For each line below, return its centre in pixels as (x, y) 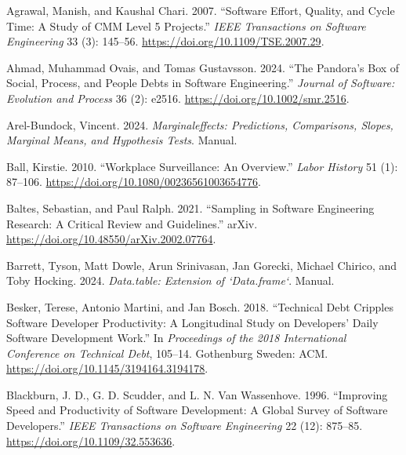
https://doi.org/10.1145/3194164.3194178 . (107, 368)
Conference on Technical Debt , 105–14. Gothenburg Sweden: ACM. (167, 353)
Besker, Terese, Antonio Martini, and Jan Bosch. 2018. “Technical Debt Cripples (200, 306)
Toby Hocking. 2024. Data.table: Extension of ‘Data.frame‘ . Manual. (170, 280)
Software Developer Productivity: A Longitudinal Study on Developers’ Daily (192, 322)
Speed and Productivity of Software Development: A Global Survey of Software (197, 410)
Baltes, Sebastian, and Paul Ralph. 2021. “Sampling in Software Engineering (190, 207)
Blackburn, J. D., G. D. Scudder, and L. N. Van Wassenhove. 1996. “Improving (197, 394)
